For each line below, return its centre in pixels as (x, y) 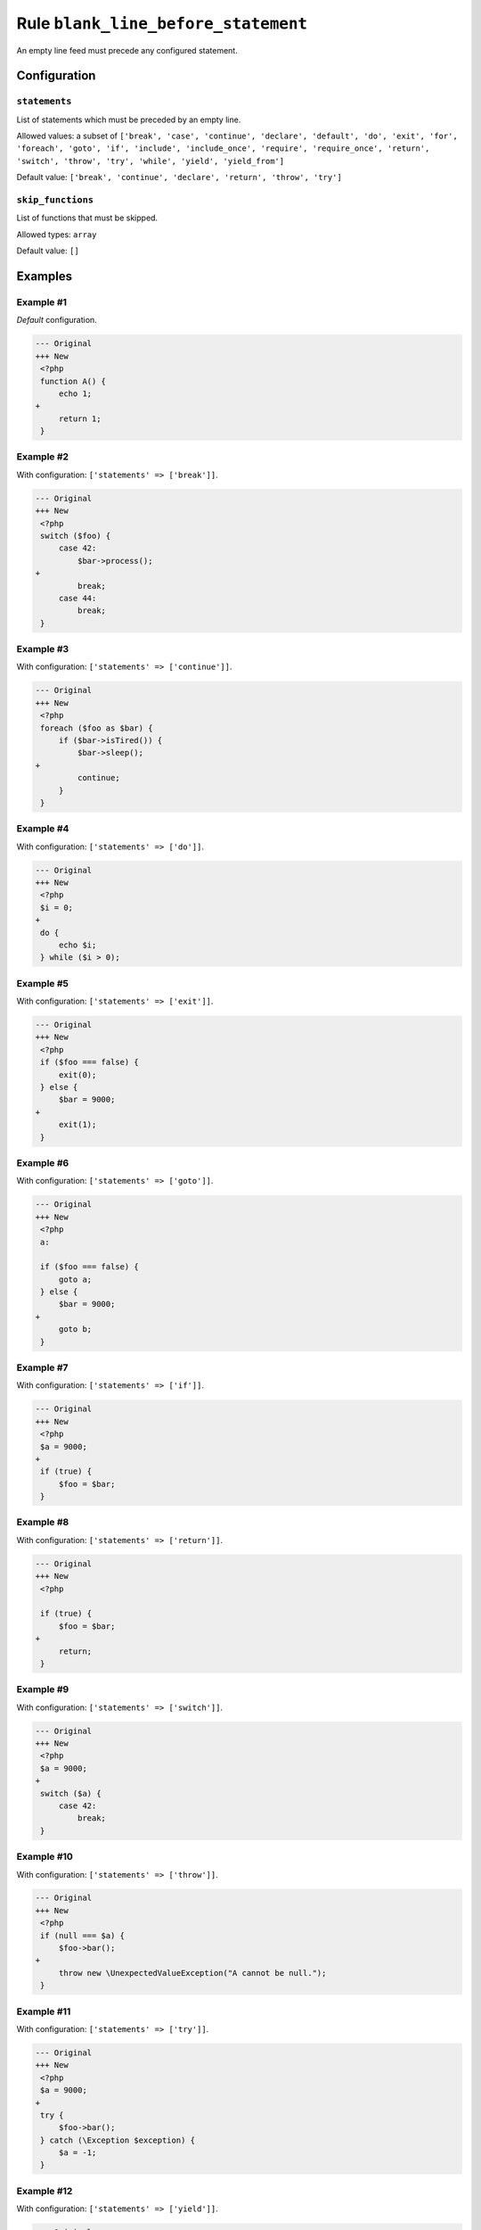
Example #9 (43, 1689)
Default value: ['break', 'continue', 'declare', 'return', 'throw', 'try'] (179, 178)
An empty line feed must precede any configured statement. (127, 50)
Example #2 (43, 457)
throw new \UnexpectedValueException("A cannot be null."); (192, 1973)
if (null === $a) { (82, 1935)
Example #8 (43, 1523)
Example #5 (42, 983)
